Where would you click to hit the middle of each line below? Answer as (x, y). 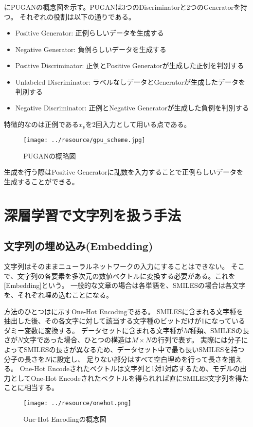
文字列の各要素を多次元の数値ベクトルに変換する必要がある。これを (126, 276)
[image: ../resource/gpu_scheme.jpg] (84, 140)
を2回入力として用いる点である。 (138, 124)
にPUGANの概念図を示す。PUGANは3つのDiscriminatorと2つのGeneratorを (122, 7)
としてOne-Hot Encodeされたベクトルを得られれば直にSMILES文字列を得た (130, 378)
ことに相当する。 (31, 387)
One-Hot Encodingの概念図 (65, 418)
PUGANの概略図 (50, 155)
